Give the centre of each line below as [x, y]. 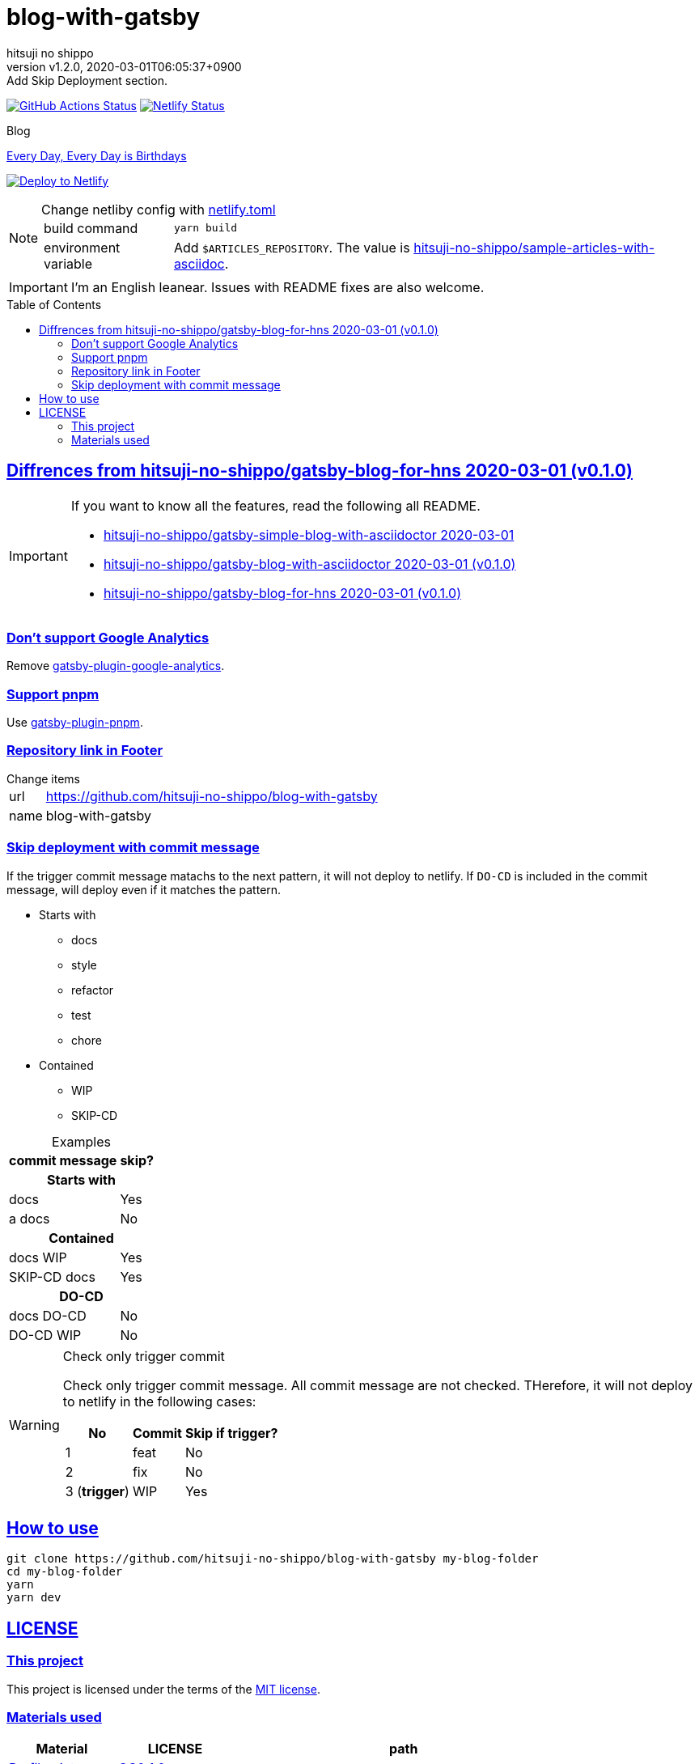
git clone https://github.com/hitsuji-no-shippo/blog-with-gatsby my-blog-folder [273, 1559]
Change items [43, 778]
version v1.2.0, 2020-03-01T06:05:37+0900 [124, 66]
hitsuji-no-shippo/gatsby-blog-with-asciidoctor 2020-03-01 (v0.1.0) [309, 564]
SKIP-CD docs [52, 1276]
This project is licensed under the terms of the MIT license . [163, 1689]
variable [68, 263]
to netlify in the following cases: [159, 1401]
